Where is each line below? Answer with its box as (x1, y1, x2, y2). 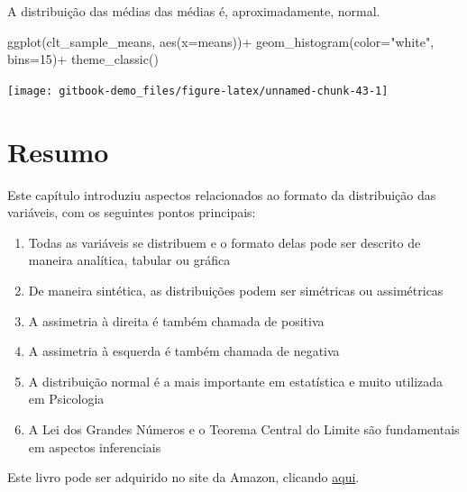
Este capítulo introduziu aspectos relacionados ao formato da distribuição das (7, 185, 436, 204)
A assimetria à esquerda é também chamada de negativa (28, 342, 340, 360)
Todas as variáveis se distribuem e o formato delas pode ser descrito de (28, 232, 421, 251)
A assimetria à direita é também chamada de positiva (28, 311, 325, 330)
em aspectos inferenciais (28, 437, 161, 456)
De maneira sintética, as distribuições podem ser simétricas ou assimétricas (28, 280, 444, 299)
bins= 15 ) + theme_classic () (7, 50, 159, 68)
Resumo (7, 132, 109, 169)
